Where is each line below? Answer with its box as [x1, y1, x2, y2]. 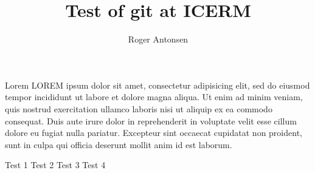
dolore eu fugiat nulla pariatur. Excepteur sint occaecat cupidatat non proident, [5, 126, 302, 139]
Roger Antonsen [128, 33, 189, 46]
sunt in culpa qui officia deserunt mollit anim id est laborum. [5, 138, 232, 151]
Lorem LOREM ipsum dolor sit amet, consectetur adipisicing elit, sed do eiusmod [5, 78, 310, 91]
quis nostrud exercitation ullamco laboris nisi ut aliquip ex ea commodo [5, 102, 272, 115]
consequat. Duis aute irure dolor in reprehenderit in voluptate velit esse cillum [5, 114, 297, 127]
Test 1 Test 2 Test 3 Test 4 [5, 158, 106, 171]
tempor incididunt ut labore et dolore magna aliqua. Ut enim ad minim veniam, [5, 90, 303, 103]
